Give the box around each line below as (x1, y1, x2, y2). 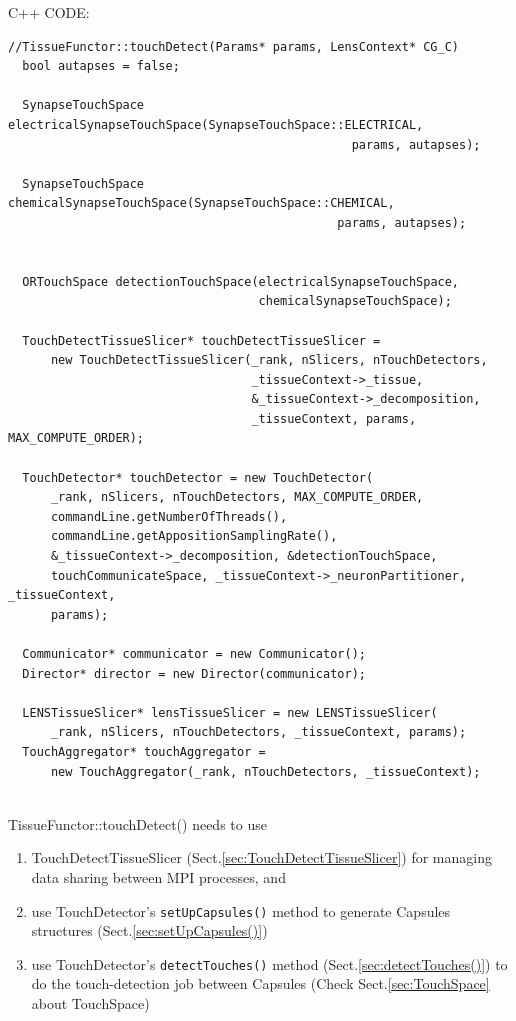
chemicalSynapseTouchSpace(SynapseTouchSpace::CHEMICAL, (8, 196, 395, 211)
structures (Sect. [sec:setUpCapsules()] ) (31, 920, 268, 941)
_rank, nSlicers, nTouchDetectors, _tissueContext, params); (50, 725, 467, 740)
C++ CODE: (8, 2, 90, 22)
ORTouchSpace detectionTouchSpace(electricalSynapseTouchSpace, (22, 274, 460, 289)
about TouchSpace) (31, 993, 150, 1014)
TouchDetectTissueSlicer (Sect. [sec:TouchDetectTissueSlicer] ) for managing (31, 847, 492, 868)
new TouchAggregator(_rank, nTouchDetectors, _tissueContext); (50, 764, 481, 779)
